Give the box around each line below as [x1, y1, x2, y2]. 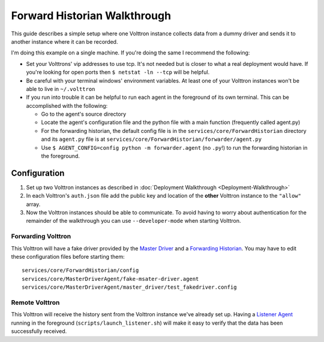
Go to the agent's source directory [41, 111, 127, 118]
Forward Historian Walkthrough [11, 9, 171, 22]
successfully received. [11, 328, 67, 335]
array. [26, 201, 41, 208]
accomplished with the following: [26, 102, 108, 109]
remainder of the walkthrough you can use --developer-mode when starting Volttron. [26, 217, 241, 225]
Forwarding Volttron [11, 232, 71, 241]
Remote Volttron [11, 298, 60, 307]
